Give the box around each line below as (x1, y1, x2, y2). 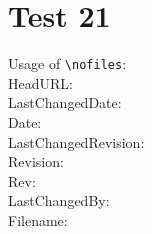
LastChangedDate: (8, 92, 122, 113)
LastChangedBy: (8, 190, 110, 211)
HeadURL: (8, 72, 73, 93)
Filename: (8, 209, 68, 230)
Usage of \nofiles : (8, 53, 127, 74)
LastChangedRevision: (8, 131, 145, 152)
